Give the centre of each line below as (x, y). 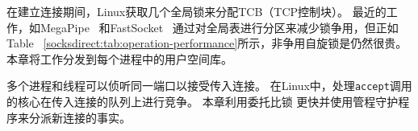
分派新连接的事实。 (79, 117)
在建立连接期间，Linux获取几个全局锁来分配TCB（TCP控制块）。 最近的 (196, 11)
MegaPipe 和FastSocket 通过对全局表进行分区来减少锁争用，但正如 (219, 27)
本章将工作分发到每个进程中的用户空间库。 (119, 58)
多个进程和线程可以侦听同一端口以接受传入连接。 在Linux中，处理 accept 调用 (209, 86)
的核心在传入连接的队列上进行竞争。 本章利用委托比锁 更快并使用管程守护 (203, 102)
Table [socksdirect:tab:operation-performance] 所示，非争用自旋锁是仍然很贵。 (207, 43)
